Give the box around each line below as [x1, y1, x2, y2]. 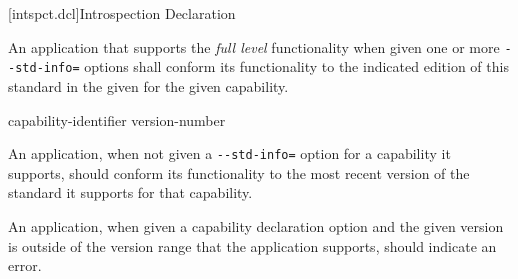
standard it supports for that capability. [8, 182, 253, 203]
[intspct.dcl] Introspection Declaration [8, 3, 236, 23]
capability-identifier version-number [8, 109, 226, 130]
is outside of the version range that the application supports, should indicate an [8, 235, 497, 256]
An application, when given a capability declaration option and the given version [8, 215, 504, 236]
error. [8, 255, 42, 276]
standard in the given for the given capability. [8, 75, 289, 96]
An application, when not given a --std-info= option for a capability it [8, 143, 451, 164]
